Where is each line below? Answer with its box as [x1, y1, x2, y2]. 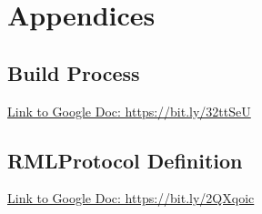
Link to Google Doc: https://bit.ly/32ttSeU [7, 101, 251, 120]
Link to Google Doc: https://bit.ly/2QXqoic [7, 189, 255, 208]
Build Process [7, 58, 140, 87]
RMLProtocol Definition [7, 146, 243, 174]
